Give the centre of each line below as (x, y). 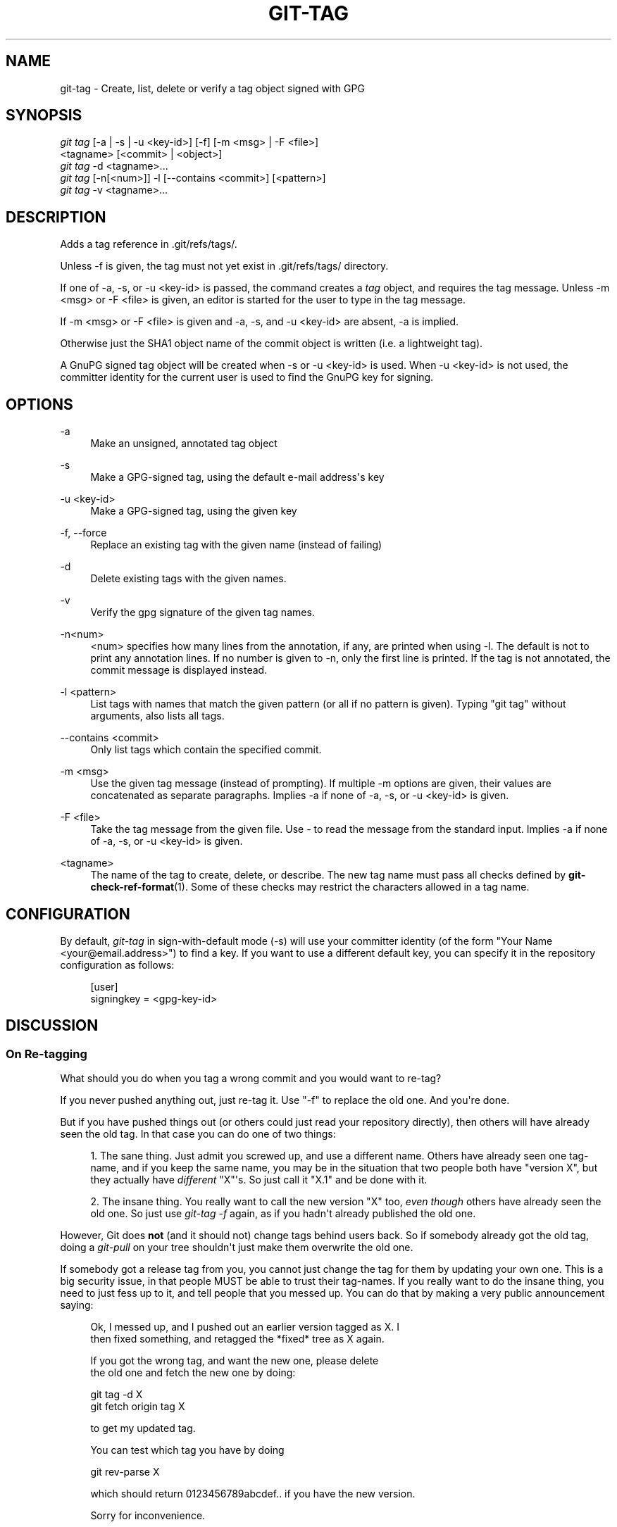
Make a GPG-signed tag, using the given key (194, 511)
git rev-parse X (125, 1472)
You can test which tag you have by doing (187, 1450)
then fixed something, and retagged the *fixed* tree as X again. (237, 1339)
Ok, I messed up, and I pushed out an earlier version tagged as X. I (245, 1327)
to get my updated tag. (143, 1428)
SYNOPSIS (44, 115)
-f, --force (83, 533)
